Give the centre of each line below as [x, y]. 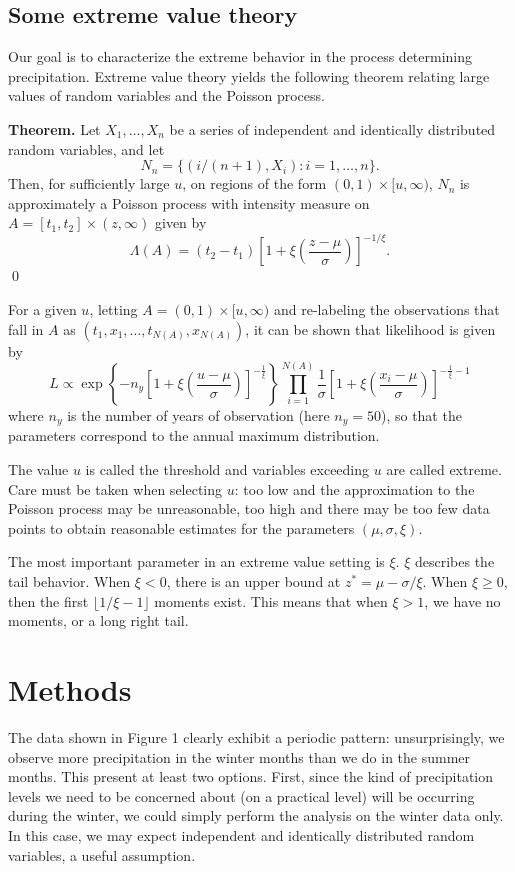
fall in [26, 328]
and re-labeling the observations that [386, 309]
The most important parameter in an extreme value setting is [196, 561]
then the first [48, 600]
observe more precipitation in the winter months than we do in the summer [239, 756]
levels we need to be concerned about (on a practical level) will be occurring [241, 795]
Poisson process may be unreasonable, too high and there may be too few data [249, 508]
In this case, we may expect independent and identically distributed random [241, 834]
